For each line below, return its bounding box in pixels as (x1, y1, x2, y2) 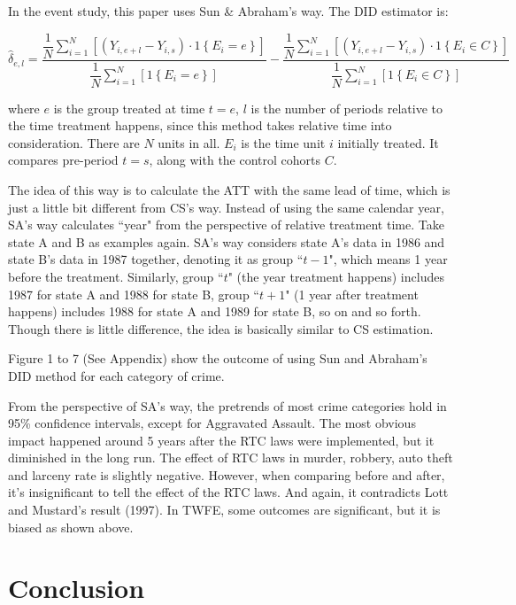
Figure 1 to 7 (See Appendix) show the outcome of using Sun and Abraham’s (8, 349, 427, 368)
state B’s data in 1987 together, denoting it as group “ (8, 250, 304, 268)
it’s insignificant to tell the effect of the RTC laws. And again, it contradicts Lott (8, 483, 449, 501)
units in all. (158, 133, 220, 151)
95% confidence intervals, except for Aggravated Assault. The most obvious (8, 414, 416, 432)
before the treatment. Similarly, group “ (8, 267, 224, 285)
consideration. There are (8, 133, 140, 151)
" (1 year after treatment (285, 284, 419, 303)
